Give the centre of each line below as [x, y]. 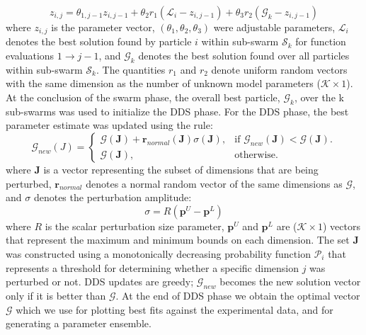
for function [321, 41]
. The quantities [131, 69]
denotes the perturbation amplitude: [113, 197]
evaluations [30, 56]
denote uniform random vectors [279, 69]
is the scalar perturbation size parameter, [135, 226]
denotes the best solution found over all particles [244, 56]
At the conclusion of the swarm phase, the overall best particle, [143, 97]
